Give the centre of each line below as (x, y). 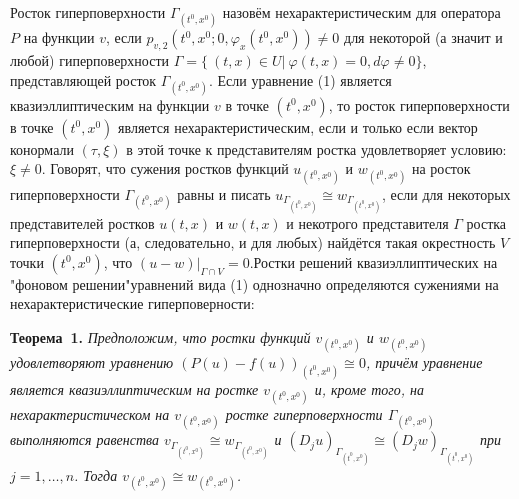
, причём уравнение (424, 362)
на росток (441, 168)
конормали (42, 148)
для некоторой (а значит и (423, 37)
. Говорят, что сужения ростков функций (165, 168)
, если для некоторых (446, 193)
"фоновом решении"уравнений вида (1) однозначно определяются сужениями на (254, 283)
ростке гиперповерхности (304, 414)
